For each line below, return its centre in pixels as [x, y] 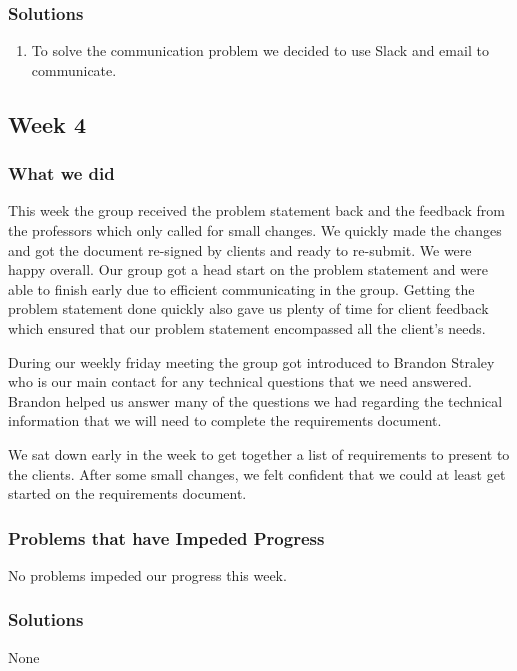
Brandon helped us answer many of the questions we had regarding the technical [255, 400]
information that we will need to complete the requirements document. [225, 420]
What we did [61, 173]
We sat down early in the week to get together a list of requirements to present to [259, 453]
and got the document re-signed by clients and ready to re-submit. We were [240, 249]
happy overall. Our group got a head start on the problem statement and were [248, 269]
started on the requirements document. [127, 493]
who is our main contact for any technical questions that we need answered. [240, 381]
